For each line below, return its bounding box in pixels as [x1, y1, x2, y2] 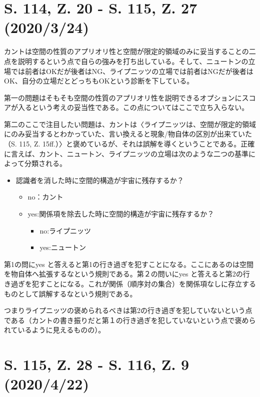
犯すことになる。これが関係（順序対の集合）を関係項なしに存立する [31, 278, 256, 288]
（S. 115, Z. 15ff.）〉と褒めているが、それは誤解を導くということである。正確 [4, 138, 255, 149]
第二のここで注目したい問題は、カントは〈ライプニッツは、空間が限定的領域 [4, 118, 256, 129]
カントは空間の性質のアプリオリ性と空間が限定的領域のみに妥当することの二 [4, 46, 256, 56]
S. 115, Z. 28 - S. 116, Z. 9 [4, 354, 189, 374]
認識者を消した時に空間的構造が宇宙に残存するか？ [15, 174, 184, 185]
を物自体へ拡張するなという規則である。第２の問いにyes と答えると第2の [4, 268, 243, 279]
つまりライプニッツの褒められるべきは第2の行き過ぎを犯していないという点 [4, 305, 252, 315]
